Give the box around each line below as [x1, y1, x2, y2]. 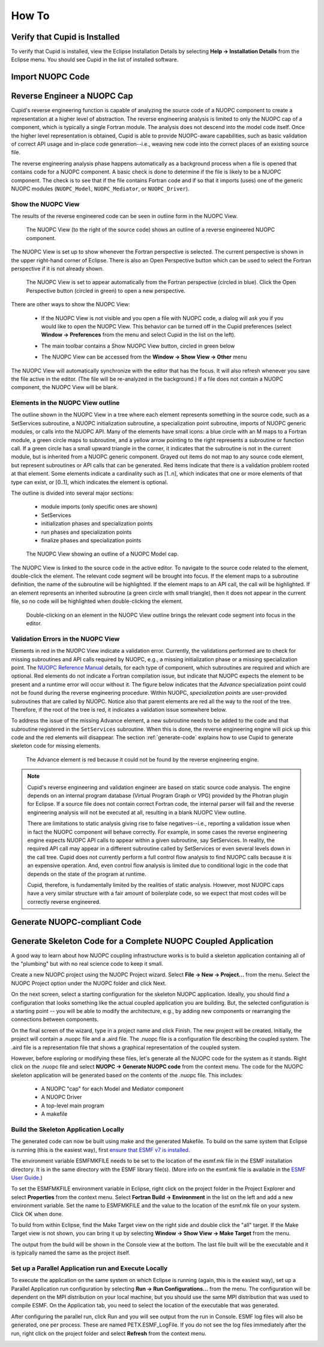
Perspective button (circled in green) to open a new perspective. [26, 287, 186, 294]
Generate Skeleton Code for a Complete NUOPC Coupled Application [11, 936, 274, 946]
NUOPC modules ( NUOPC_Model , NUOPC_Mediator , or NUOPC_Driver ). [11, 185, 190, 192]
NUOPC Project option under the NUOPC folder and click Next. [11, 979, 167, 987]
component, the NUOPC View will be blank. [11, 384, 119, 391]
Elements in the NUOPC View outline [11, 399, 120, 407]
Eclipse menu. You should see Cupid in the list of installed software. [11, 56, 179, 63]
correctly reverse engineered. [27, 898, 101, 905]
